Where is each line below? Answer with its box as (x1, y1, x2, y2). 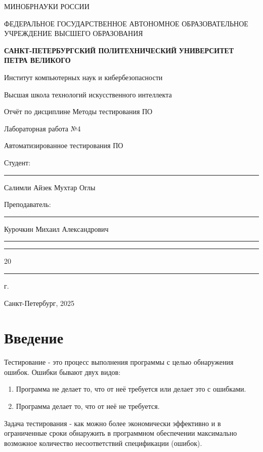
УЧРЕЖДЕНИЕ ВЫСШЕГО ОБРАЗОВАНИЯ (4, 28, 143, 39)
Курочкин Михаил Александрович (4, 223, 109, 234)
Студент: (4, 157, 31, 167)
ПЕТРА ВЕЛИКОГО (4, 55, 71, 65)
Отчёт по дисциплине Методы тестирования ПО (4, 106, 153, 117)
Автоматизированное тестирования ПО (4, 140, 123, 151)
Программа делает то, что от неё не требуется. (16, 401, 160, 411)
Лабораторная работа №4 (4, 123, 81, 133)
